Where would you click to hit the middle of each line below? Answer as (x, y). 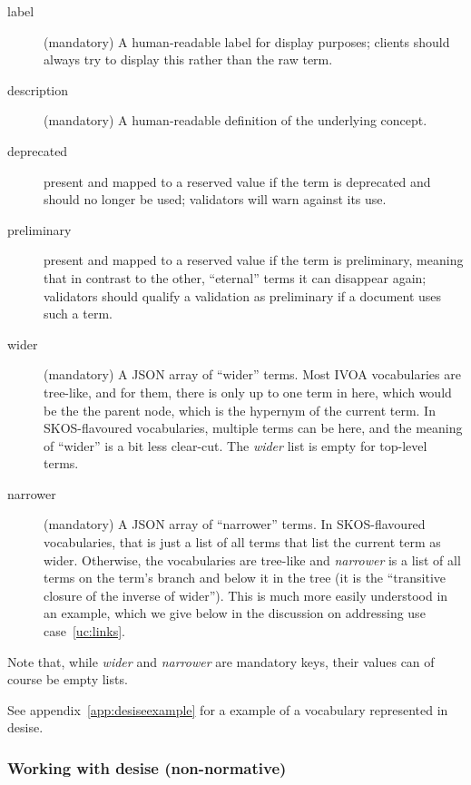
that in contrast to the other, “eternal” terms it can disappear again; (235, 277)
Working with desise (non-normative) (147, 767)
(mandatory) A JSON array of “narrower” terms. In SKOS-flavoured (235, 524)
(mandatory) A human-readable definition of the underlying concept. (235, 120)
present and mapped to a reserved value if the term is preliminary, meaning (254, 260)
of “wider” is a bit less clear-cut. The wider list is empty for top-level (235, 445)
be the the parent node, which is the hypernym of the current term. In (240, 410)
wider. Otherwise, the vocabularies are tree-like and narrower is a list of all (252, 559)
